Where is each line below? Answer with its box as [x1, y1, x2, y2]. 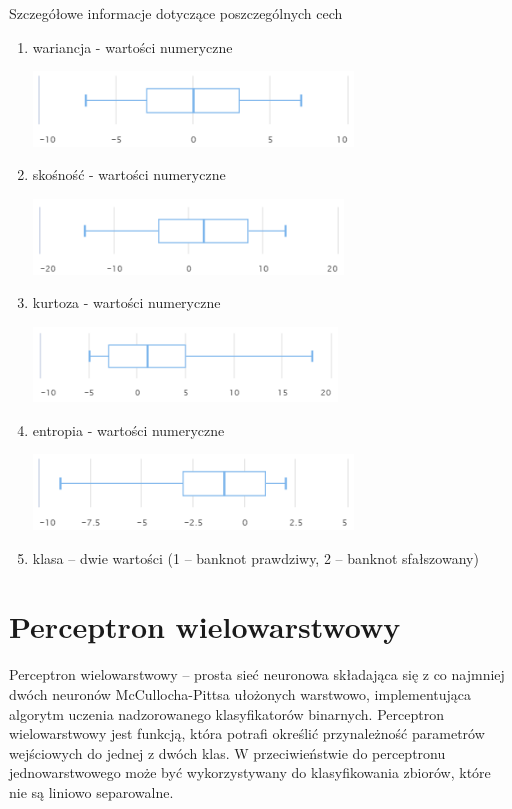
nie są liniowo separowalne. [9, 781, 174, 802]
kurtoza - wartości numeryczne [32, 292, 221, 313]
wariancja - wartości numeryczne [32, 36, 233, 57]
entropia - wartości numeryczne [32, 419, 225, 440]
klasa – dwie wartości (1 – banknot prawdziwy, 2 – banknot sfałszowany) [32, 547, 479, 568]
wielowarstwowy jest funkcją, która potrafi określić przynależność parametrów [9, 723, 485, 744]
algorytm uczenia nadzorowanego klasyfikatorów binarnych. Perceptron [9, 703, 444, 724]
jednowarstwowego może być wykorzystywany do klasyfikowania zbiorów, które [9, 762, 491, 783]
